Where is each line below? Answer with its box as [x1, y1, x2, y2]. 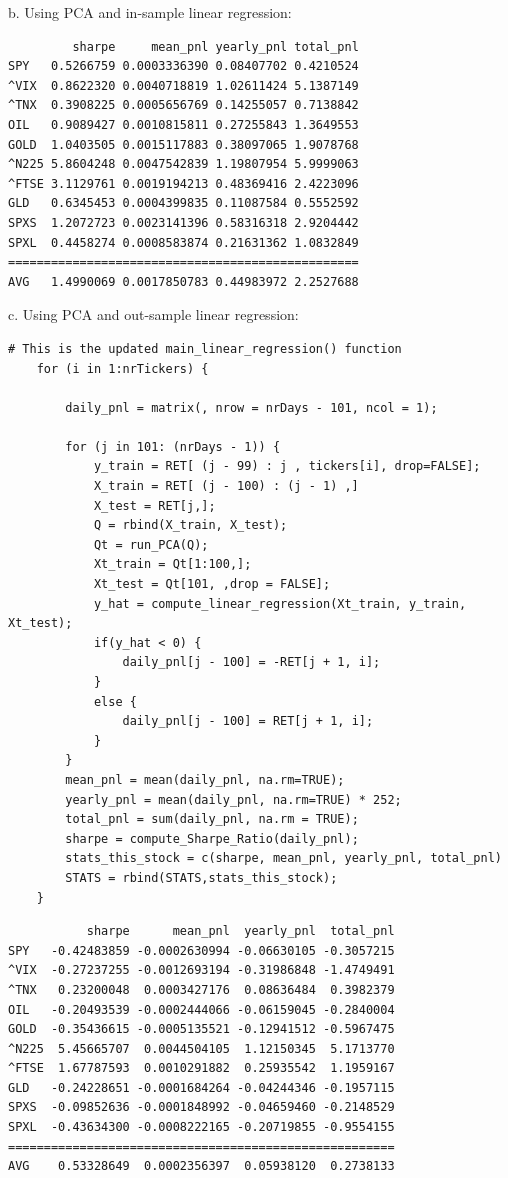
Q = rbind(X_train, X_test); [93, 518, 288, 533]
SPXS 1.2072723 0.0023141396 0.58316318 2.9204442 [8, 215, 359, 230]
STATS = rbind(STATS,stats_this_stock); [65, 870, 338, 885]
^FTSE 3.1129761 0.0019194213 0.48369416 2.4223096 [8, 176, 359, 191]
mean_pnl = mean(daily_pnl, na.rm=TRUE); [65, 772, 345, 787]
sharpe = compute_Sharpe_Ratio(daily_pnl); [65, 831, 359, 846]
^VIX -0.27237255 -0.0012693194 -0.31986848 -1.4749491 [8, 963, 395, 978]
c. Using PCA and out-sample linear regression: [8, 304, 299, 325]
